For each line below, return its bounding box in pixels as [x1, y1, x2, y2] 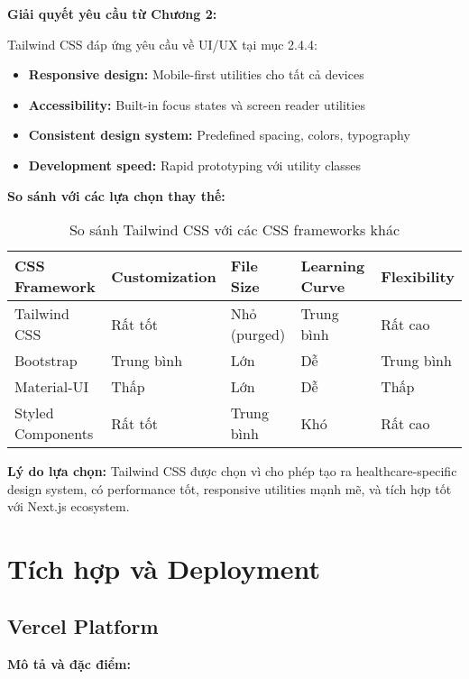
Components [14, 423, 94, 445]
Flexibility [381, 265, 455, 287]
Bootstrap [14, 350, 78, 372]
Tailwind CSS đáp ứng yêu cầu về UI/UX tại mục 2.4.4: [7, 34, 317, 53]
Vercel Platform [7, 611, 159, 639]
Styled [14, 402, 54, 424]
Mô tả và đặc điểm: [7, 654, 131, 673]
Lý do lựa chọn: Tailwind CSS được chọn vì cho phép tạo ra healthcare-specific [7, 462, 457, 481]
